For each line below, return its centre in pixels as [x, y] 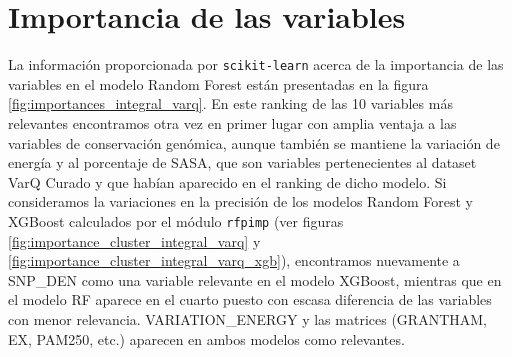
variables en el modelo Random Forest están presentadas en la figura [218, 83]
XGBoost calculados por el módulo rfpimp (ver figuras [176, 220]
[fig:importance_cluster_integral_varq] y [134, 240]
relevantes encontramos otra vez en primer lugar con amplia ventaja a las [232, 122]
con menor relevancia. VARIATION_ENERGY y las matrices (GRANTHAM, [247, 318]
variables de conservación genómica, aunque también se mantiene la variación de [254, 142]
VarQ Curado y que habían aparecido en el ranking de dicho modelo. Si [227, 181]
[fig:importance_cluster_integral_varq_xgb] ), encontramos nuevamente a [234, 260]
